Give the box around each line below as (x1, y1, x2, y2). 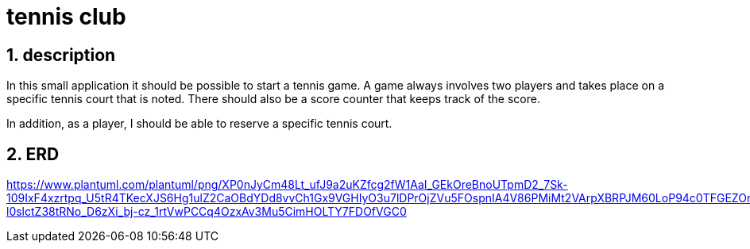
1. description (6, 44, 116, 65)
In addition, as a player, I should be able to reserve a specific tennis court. (6, 117, 392, 131)
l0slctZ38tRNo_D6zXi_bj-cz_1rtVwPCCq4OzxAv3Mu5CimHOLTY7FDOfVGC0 (6, 205, 407, 219)
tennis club (6, 3, 126, 30)
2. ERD (6, 144, 60, 164)
